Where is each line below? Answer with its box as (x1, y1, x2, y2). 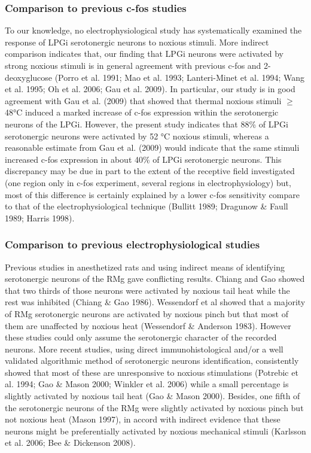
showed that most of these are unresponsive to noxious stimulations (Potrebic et (5, 366, 298, 378)
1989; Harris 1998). (5, 211, 75, 224)
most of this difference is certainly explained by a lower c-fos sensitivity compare (5, 188, 300, 200)
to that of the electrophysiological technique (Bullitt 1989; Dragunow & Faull (5, 200, 288, 212)
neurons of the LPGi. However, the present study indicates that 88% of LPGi (5, 117, 288, 130)
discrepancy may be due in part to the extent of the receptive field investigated (5, 165, 295, 177)
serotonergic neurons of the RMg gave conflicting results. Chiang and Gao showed (5, 272, 305, 285)
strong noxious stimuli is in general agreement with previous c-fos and (5, 59, 261, 71)
